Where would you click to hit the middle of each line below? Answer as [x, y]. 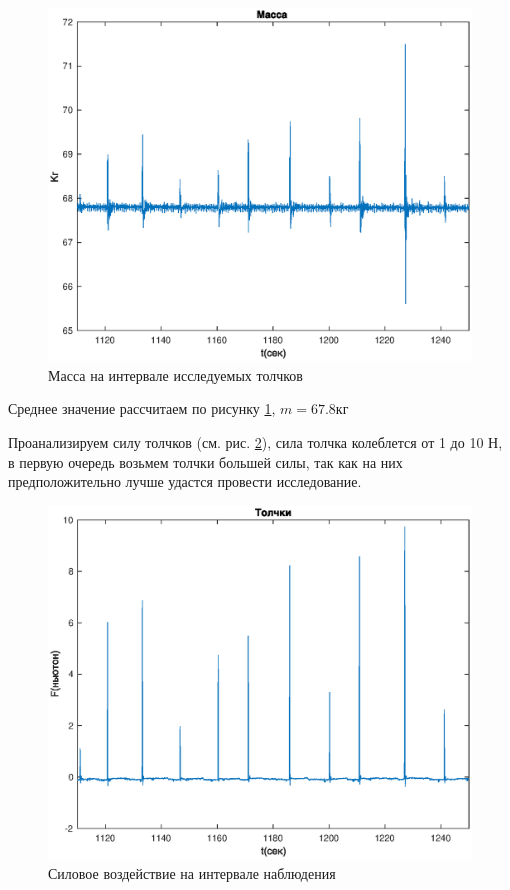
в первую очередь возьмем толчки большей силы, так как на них [205, 461]
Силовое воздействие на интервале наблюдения [192, 872]
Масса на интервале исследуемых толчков [175, 374]
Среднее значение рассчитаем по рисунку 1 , [142, 408]
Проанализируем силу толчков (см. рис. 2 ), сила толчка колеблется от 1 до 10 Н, [255, 441]
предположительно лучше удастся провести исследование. [185, 481]
